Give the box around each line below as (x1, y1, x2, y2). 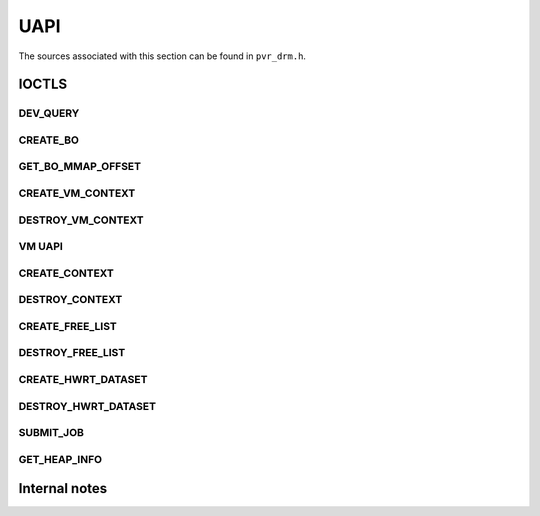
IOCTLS (18, 76, 68, 93)
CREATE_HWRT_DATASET (18, 372, 148, 386)
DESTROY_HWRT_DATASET (18, 399, 157, 413)
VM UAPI (18, 240, 64, 254)
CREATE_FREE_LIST (18, 319, 117, 333)
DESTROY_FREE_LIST (18, 346, 126, 360)
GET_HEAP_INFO (18, 452, 103, 466)
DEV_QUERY (18, 106, 80, 120)
